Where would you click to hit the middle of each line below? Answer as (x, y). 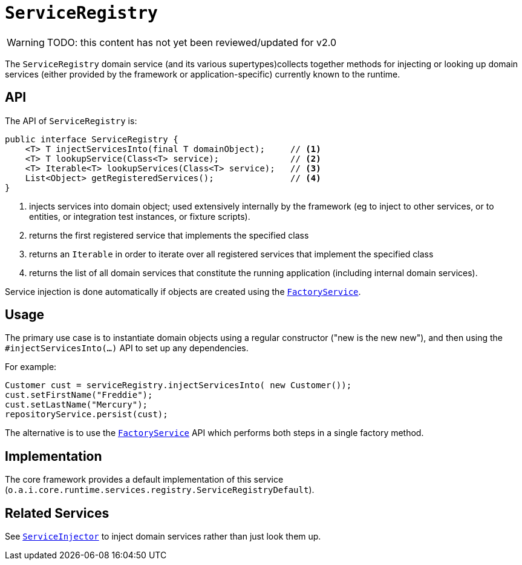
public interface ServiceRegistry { (92, 139)
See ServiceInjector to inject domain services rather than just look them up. (163, 537)
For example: (31, 367)
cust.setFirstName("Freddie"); (79, 395)
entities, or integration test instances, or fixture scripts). (140, 216)
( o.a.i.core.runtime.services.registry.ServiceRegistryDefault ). (160, 490)
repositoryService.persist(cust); (86, 415)
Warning (26, 42)
